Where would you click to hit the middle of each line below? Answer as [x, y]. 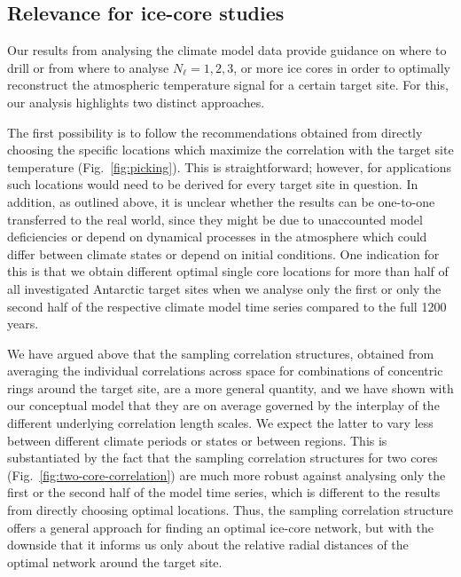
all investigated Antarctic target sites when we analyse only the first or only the [224, 288]
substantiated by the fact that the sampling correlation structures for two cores [223, 458]
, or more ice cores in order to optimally [342, 67]
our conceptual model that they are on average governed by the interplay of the [223, 405]
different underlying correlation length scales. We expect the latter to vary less [220, 423]
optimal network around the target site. [115, 561]
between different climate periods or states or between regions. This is [197, 440]
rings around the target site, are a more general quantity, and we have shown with [230, 387]
